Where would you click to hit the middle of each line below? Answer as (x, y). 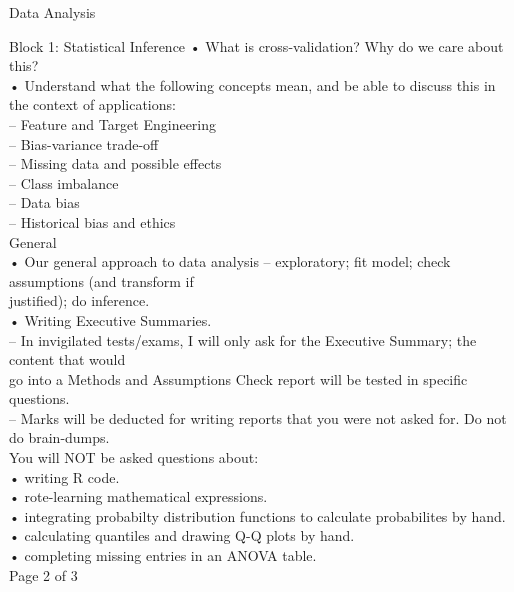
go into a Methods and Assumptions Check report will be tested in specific (238, 378)
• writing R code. (64, 476)
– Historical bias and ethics (92, 221)
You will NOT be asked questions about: (134, 457)
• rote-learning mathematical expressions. (138, 496)
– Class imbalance (64, 182)
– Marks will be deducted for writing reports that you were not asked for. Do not (258, 417)
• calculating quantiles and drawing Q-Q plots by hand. (182, 535)
